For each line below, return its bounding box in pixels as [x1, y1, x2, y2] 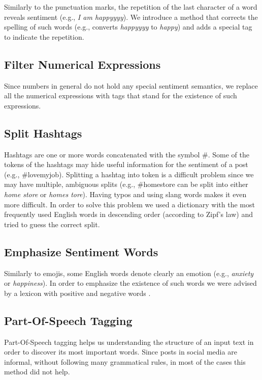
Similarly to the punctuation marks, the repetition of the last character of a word [4, 2, 257, 12]
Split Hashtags [4, 125, 82, 141]
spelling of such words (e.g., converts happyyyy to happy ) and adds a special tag [4, 21, 252, 32]
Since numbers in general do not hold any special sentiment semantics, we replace [4, 80, 258, 91]
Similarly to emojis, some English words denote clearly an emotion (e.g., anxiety [4, 267, 254, 278]
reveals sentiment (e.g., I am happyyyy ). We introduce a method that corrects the [4, 11, 258, 22]
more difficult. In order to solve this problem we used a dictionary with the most [4, 199, 255, 209]
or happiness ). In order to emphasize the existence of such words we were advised [4, 278, 257, 288]
